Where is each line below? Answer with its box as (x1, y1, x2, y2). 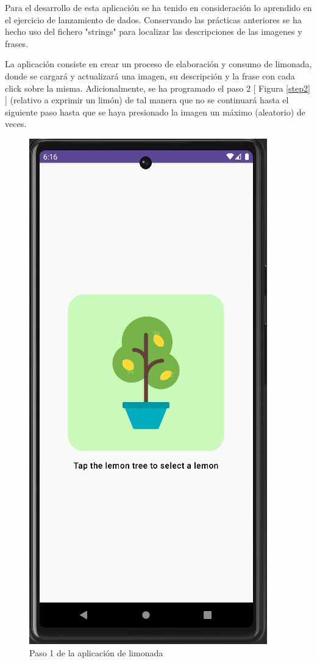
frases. (5, 37, 28, 49)
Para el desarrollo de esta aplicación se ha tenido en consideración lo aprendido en (5, 1, 312, 13)
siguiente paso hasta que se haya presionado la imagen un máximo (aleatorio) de (5, 105, 305, 118)
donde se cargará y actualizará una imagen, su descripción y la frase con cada (5, 69, 295, 82)
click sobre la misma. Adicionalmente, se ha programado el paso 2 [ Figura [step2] (5, 81, 310, 94)
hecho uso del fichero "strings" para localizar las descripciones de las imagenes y (5, 25, 302, 38)
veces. (5, 117, 27, 130)
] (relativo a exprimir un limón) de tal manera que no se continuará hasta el (5, 93, 289, 106)
